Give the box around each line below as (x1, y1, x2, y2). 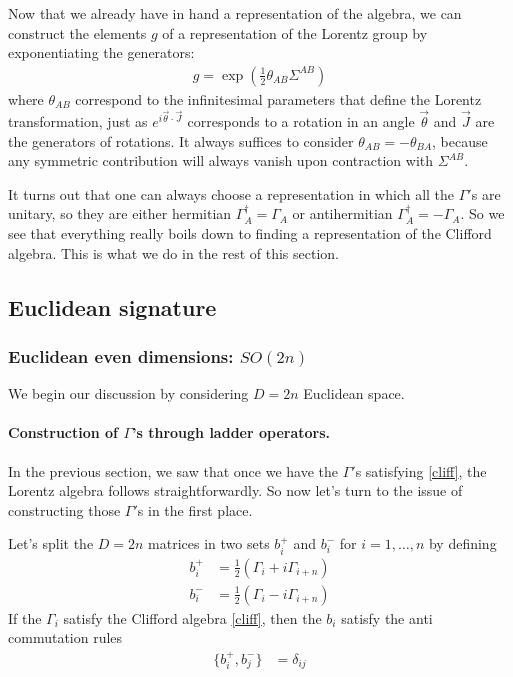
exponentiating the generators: (8, 42, 195, 63)
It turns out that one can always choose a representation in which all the (8, 183, 455, 204)
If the (8, 607, 42, 628)
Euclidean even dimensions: (8, 343, 234, 368)
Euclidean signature (8, 291, 217, 322)
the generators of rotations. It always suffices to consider (8, 130, 354, 151)
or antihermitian (292, 203, 393, 224)
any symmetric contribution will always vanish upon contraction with (8, 150, 434, 171)
